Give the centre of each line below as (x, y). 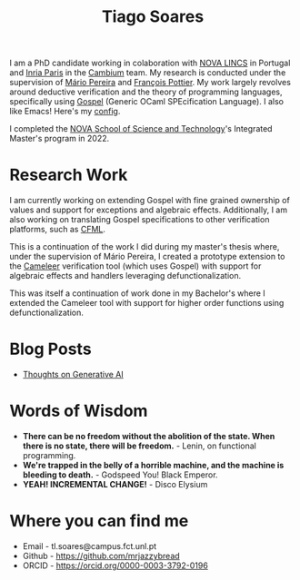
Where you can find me (99, 521)
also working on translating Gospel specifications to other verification (140, 220)
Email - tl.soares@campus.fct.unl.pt (90, 546)
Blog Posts (51, 349)
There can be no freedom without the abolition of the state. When (149, 436)
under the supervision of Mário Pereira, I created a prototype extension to (147, 257)
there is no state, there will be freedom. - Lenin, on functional (139, 446)
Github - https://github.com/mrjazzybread (101, 555)
